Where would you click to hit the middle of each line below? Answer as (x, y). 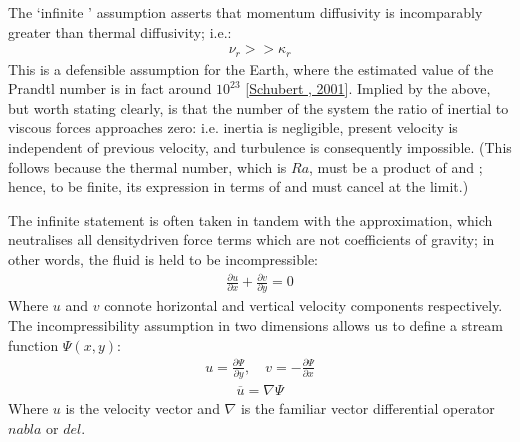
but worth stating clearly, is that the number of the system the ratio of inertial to (258, 107)
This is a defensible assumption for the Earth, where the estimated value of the (251, 68)
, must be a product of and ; (396, 166)
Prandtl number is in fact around (110, 88)
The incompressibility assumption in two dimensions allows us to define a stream (256, 325)
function (33, 344)
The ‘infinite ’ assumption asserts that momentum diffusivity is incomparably (245, 12)
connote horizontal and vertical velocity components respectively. (303, 305)
